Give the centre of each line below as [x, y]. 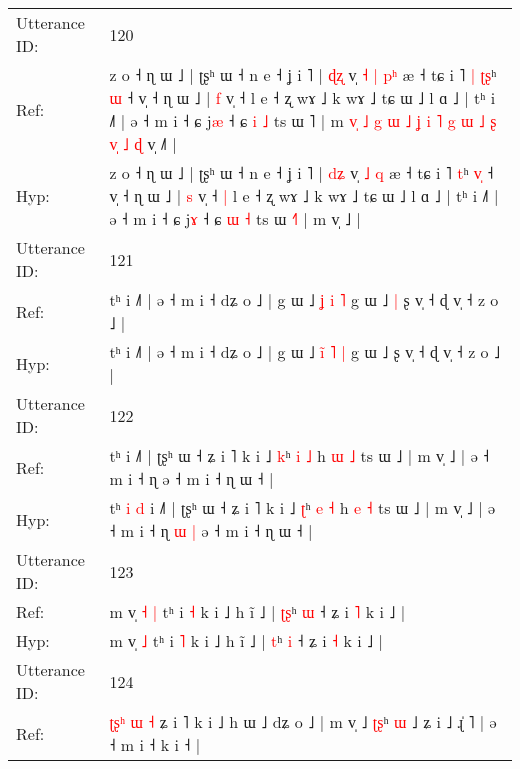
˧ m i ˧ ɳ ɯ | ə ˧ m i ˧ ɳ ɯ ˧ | [211, 530]
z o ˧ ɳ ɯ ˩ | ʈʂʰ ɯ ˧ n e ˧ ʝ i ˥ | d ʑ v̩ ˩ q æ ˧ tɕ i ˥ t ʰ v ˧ [301, 172]
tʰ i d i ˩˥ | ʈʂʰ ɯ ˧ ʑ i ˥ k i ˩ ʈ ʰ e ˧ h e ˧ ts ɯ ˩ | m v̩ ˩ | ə [302, 507]
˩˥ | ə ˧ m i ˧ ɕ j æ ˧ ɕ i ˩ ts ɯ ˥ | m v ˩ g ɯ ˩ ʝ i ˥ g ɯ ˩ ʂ [303, 120]
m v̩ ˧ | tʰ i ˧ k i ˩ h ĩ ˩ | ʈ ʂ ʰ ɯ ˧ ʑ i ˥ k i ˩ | [257, 611]
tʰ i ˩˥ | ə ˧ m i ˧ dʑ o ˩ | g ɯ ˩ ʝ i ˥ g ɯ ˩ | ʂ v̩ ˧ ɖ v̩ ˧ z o [304, 299]
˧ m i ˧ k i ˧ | [155, 744]
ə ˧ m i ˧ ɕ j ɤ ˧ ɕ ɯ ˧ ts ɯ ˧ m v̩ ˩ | [235, 218]
